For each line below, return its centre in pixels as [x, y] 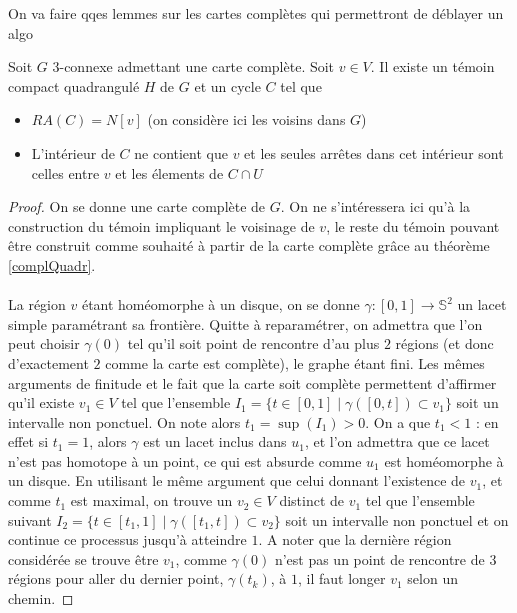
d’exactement [48, 362]
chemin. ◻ [41, 598]
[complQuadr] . [52, 264]
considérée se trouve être [83, 558]
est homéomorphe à [444, 460]
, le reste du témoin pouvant [413, 225]
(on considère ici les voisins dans [246, 119]
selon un [432, 578]
